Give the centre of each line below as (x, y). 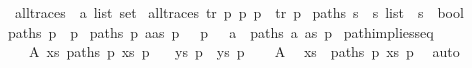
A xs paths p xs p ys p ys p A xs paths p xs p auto (244, 51)
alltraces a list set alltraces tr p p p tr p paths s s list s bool (239, 12)
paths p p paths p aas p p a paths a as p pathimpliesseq (221, 31)
